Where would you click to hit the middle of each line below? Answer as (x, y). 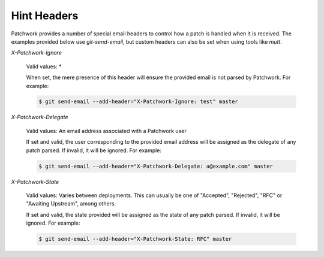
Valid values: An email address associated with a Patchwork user (106, 131)
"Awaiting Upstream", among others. (71, 204)
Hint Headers (45, 16)
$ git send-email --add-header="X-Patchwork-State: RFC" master (135, 239)
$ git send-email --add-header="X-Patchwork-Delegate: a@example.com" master (156, 166)
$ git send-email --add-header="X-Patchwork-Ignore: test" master (138, 102)
